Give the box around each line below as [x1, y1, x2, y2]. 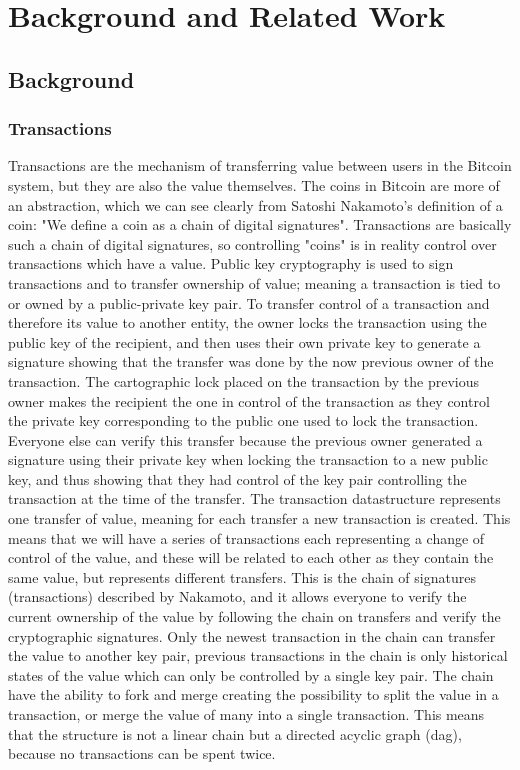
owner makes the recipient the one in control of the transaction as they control [8, 390, 490, 411]
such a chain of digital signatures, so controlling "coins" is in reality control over [8, 233, 497, 254]
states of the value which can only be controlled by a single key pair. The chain [8, 664, 494, 685]
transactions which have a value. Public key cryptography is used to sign [8, 253, 454, 274]
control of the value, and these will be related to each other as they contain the [8, 547, 494, 568]
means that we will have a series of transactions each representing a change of [8, 527, 485, 548]
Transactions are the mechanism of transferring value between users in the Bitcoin [8, 155, 512, 176]
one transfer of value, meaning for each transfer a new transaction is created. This [8, 508, 511, 529]
